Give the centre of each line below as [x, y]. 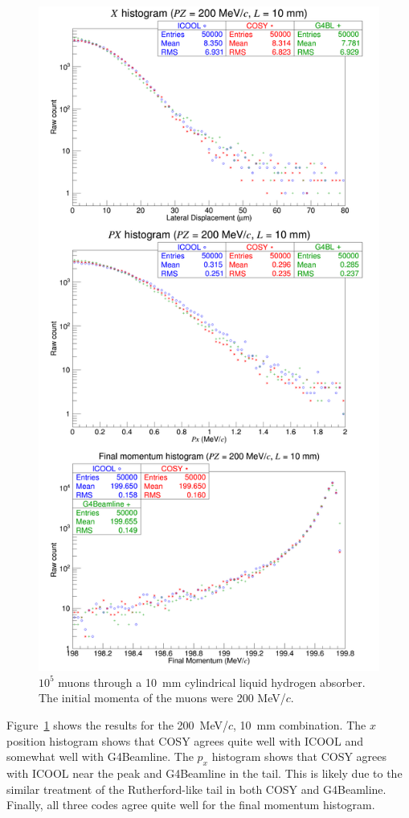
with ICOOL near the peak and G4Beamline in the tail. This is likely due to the [204, 773]
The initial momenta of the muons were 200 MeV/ [162, 698]
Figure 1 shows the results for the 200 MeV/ [117, 724]
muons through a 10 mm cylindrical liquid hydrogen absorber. [212, 682]
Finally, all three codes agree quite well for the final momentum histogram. [191, 805]
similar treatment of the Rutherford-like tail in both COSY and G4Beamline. [196, 789]
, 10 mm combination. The [300, 724]
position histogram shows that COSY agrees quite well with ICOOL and [185, 740]
